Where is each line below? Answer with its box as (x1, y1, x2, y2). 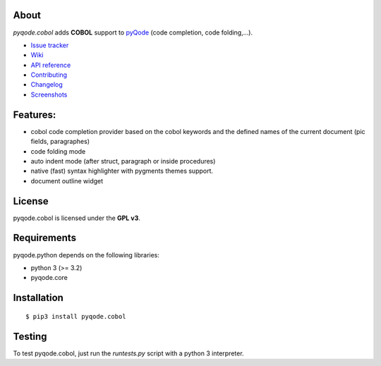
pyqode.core (30, 274, 68, 282)
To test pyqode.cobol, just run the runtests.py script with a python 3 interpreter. (13, 349, 244, 358)
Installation (13, 292, 64, 304)
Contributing (30, 71, 67, 79)
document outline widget (30, 176, 104, 185)
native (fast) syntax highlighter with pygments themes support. (30, 166, 214, 176)
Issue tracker (30, 41, 69, 49)
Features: (13, 109, 56, 121)
